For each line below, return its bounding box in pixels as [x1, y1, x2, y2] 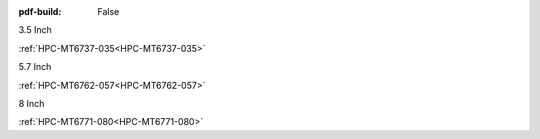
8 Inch [18, 97, 45, 109]
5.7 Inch [18, 61, 52, 73]
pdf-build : [18, 6, 62, 17]
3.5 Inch [18, 24, 52, 36]
